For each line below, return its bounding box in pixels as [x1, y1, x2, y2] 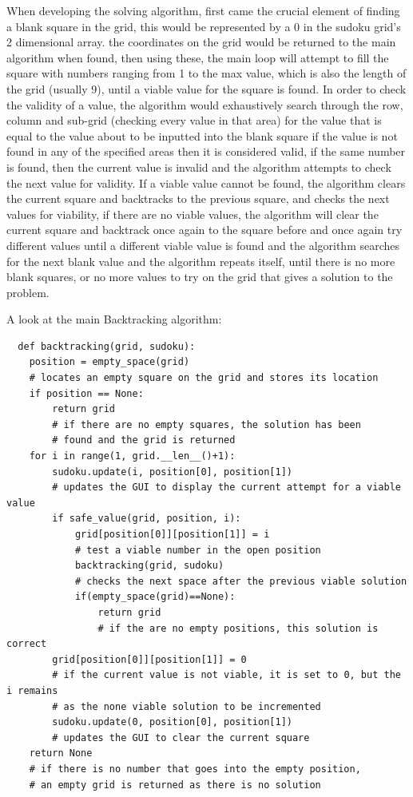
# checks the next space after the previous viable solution [74, 575, 407, 587]
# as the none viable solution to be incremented [52, 700, 321, 712]
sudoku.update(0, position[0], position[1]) [52, 716, 292, 728]
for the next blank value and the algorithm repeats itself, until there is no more [6, 252, 395, 269]
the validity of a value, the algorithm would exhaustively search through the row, [6, 96, 403, 113]
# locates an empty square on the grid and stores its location [29, 372, 379, 384]
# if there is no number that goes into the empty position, [29, 763, 361, 775]
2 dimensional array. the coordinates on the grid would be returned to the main [6, 34, 396, 50]
